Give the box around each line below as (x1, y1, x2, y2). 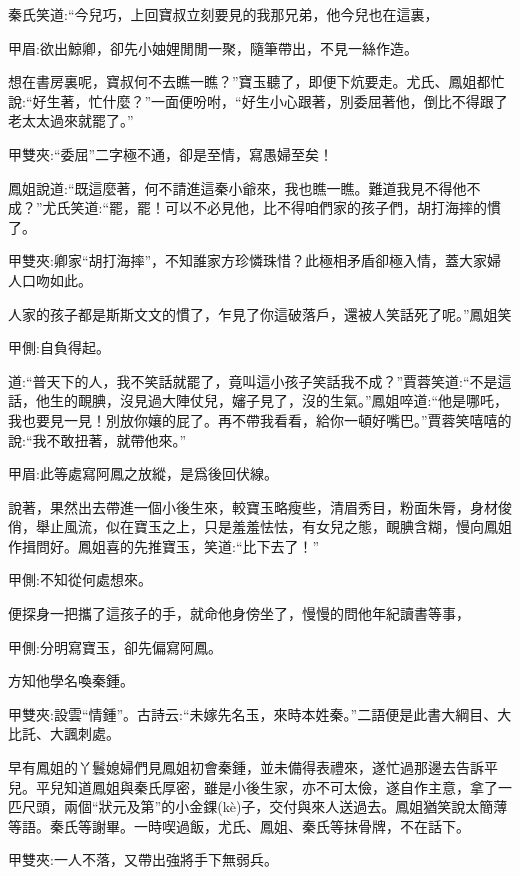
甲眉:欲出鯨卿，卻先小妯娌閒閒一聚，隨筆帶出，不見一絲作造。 (8, 37, 418, 58)
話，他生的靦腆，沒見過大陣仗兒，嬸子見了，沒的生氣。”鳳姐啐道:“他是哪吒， (8, 390, 509, 411)
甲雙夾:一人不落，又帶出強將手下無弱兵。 (8, 849, 278, 870)
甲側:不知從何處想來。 (8, 569, 152, 590)
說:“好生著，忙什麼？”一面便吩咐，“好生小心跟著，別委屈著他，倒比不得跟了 (8, 90, 508, 111)
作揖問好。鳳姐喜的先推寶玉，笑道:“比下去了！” (8, 535, 320, 556)
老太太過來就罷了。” (8, 110, 134, 131)
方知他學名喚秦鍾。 (8, 670, 134, 691)
